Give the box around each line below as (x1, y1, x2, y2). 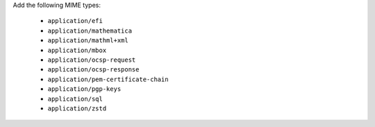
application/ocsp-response (47, 66, 140, 74)
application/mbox (47, 46, 107, 54)
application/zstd (47, 104, 107, 112)
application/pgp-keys (47, 85, 122, 93)
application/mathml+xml (47, 37, 128, 44)
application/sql (47, 94, 103, 103)
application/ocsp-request (47, 56, 136, 64)
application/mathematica (47, 26, 132, 35)
